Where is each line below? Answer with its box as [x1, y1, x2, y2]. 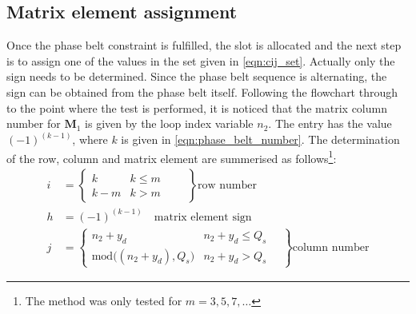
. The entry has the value [268, 115, 392, 132]
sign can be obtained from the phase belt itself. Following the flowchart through [6, 83, 398, 100]
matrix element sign [154, 211, 252, 223]
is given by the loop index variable [85, 115, 254, 132]
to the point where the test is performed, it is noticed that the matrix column [6, 99, 387, 116]
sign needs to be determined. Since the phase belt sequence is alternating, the [6, 68, 387, 85]
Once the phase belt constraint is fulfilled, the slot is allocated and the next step [6, 37, 402, 54]
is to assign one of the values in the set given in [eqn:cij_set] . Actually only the [6, 52, 395, 69]
